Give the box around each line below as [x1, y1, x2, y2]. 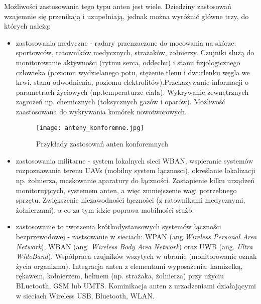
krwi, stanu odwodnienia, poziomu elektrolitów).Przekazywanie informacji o [16, 77, 249, 87]
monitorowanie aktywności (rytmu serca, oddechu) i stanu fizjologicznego [16, 57, 240, 67]
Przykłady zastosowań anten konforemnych [36, 138, 169, 149]
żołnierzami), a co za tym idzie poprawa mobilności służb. [16, 204, 194, 215]
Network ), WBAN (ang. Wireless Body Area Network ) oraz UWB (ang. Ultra [16, 241, 253, 251]
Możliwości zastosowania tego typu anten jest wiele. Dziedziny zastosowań [4, 1, 231, 11]
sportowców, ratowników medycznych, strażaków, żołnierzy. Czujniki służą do [16, 47, 254, 58]
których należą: [4, 21, 51, 31]
